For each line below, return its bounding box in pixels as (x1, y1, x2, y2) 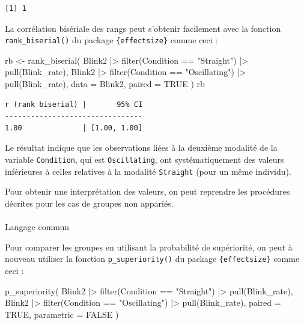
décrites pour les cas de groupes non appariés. (5, 196, 174, 209)
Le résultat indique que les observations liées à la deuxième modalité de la (5, 141, 278, 154)
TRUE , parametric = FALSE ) (5, 308, 119, 320)
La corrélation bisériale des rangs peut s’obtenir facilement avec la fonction (5, 22, 281, 34)
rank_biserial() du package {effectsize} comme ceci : (5, 34, 218, 46)
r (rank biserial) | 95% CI (5, 100, 143, 109)
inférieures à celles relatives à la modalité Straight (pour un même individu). (5, 165, 291, 177)
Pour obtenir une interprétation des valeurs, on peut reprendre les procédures (5, 185, 290, 198)
